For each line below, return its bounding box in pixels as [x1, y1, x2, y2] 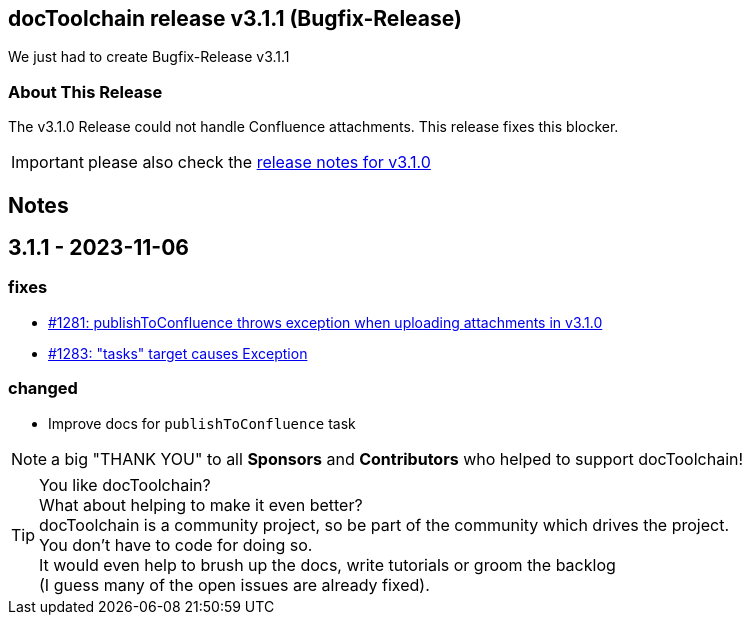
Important [11, 152, 84, 173]
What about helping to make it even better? [39, 494, 363, 515]
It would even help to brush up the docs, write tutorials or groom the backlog [39, 554, 616, 575]
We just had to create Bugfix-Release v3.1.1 [8, 48, 290, 66]
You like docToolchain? [39, 474, 211, 495]
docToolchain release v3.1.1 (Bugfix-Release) [8, 6, 462, 31]
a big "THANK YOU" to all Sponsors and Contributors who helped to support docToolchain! [51, 448, 744, 469]
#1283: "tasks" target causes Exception [48, 344, 308, 362]
